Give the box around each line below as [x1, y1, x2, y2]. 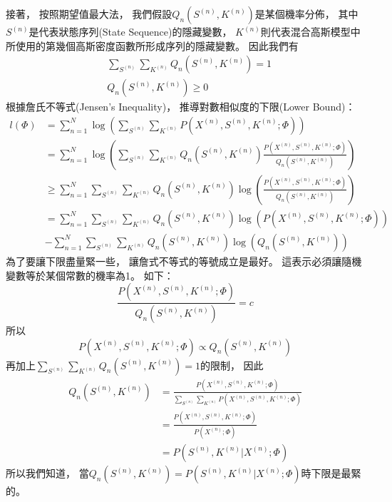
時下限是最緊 [301, 466, 361, 480]
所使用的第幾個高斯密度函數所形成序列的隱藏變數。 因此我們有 [6, 38, 299, 53]
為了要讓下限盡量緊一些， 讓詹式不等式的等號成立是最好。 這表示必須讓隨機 [6, 254, 362, 268]
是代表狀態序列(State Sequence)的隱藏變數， [29, 24, 232, 39]
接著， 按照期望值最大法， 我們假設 [6, 6, 172, 21]
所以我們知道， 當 [6, 466, 89, 480]
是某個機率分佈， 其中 [254, 6, 359, 21]
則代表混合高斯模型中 [260, 24, 361, 39]
